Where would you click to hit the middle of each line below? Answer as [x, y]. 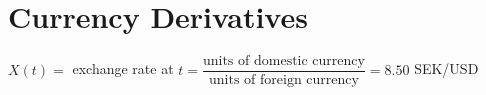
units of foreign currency [284, 80]
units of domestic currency [283, 61]
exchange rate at [123, 68]
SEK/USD [446, 68]
